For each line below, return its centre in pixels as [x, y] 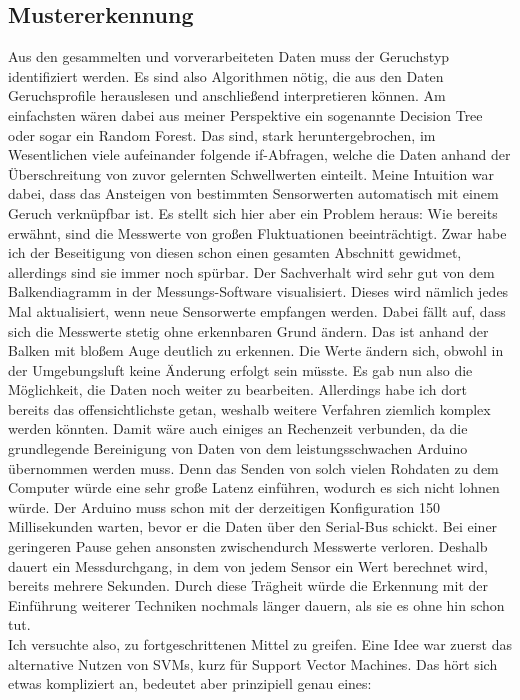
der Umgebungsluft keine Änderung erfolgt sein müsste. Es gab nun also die [240, 369]
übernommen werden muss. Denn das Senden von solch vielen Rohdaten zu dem [253, 467]
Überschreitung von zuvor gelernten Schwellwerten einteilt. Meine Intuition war [251, 173]
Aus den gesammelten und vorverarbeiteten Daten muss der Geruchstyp [229, 56]
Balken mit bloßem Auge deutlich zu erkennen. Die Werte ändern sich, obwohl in [256, 350]
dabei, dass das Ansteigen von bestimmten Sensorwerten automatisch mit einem [253, 193]
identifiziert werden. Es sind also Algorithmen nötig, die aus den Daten [226, 75]
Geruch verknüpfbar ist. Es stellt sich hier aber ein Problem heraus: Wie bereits [253, 212]
